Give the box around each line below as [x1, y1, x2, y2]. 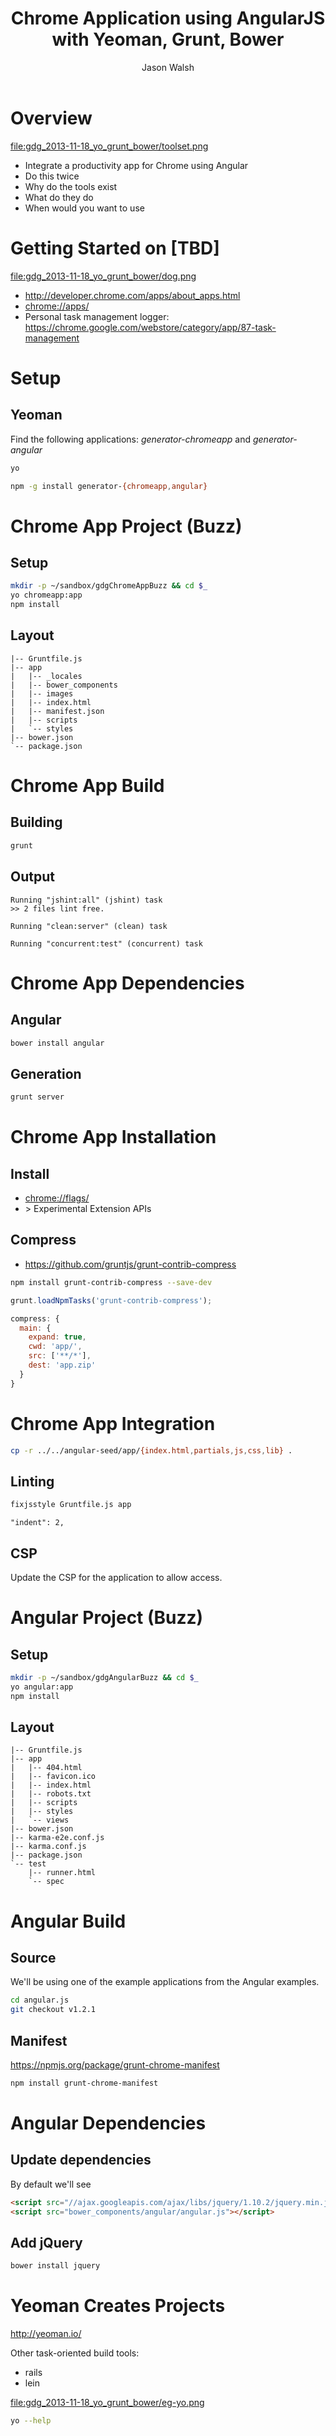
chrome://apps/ [24, 300, 90, 312]
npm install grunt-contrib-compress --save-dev [10, 1277, 213, 1287]
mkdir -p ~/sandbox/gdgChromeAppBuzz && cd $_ [10, 581, 208, 591]
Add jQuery [10, 2234, 83, 2251]
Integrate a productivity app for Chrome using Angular [24, 159, 249, 171]
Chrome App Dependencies [10, 972, 245, 994]
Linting [10, 1473, 55, 1490]
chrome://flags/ [24, 1192, 90, 1204]
